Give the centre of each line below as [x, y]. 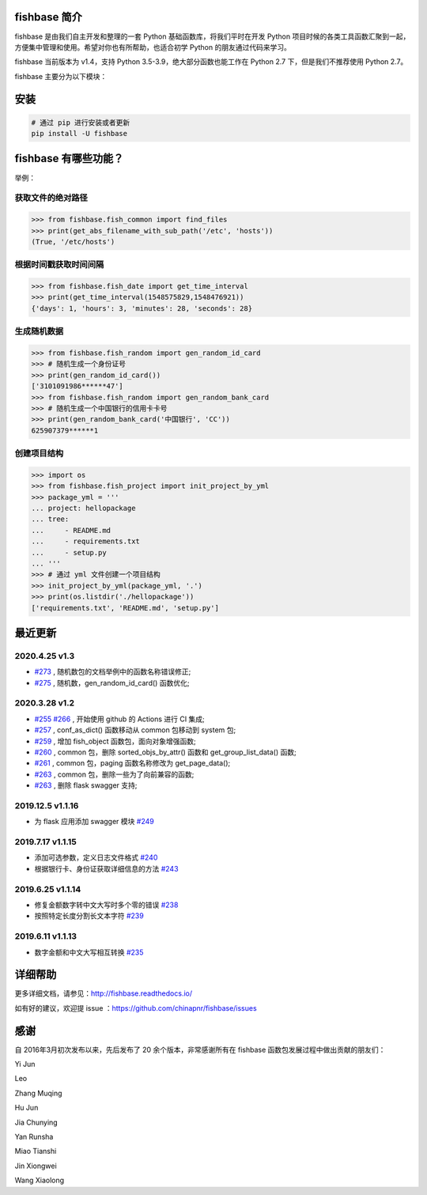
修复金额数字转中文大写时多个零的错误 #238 [106, 905]
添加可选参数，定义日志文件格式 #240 [96, 857]
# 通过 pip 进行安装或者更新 [81, 122]
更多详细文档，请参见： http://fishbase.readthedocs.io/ [104, 993]
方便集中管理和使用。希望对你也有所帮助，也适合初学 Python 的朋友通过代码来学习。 [153, 47]
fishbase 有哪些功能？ [69, 159]
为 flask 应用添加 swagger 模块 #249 [94, 822]
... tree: [50, 519]
